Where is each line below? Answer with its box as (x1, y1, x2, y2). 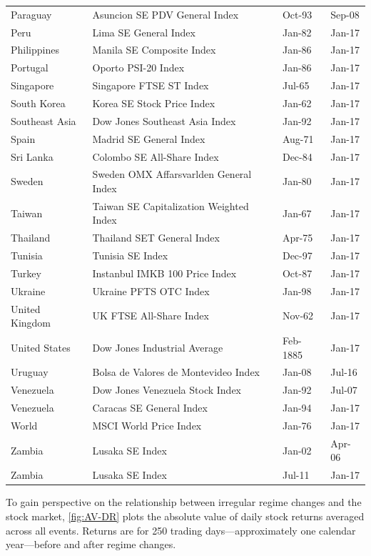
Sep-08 (330, 6, 360, 21)
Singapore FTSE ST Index (92, 78, 209, 93)
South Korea (11, 95, 66, 110)
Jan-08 (282, 364, 312, 379)
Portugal (11, 60, 49, 75)
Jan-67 (282, 205, 312, 220)
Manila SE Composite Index (92, 42, 216, 57)
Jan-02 (282, 442, 312, 457)
